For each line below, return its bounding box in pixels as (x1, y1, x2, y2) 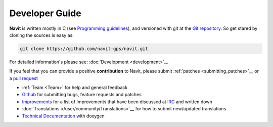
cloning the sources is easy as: (9, 32, 74, 38)
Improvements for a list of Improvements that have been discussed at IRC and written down (22, 99, 212, 105)
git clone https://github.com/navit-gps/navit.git (20, 46, 149, 52)
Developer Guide (9, 8, 81, 19)
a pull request (9, 75, 38, 81)
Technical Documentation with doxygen (22, 113, 105, 119)
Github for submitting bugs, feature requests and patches (22, 92, 142, 98)
